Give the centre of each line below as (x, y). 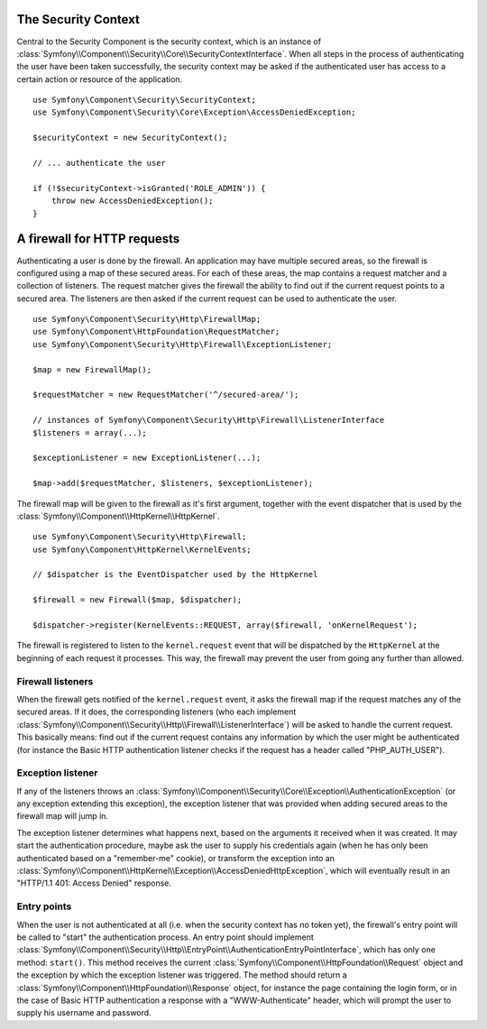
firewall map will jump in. (62, 816)
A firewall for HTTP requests (98, 239)
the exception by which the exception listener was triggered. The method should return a (182, 975)
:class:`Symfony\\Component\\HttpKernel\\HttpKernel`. (118, 516)
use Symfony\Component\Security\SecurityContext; (145, 100)
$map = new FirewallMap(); (92, 369)
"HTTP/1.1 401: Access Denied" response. (94, 883)
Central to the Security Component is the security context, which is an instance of (169, 41)
